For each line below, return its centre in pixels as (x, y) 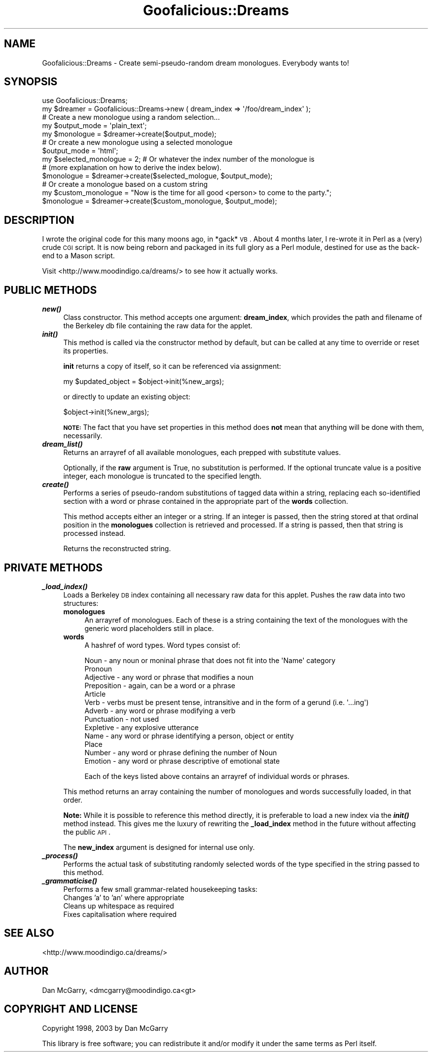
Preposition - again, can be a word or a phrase (160, 685)
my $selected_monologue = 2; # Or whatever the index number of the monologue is (178, 159)
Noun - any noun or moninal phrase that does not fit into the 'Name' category (210, 660)
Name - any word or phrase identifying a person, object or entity (189, 736)
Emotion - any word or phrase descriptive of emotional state (182, 761)
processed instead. (94, 533)
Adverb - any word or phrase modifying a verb (160, 710)
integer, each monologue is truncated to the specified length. (162, 476)
